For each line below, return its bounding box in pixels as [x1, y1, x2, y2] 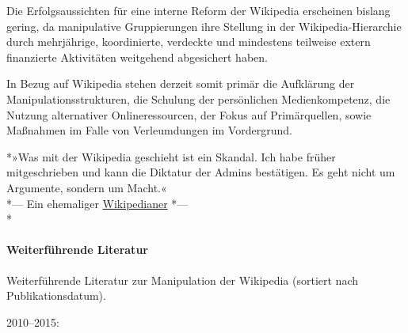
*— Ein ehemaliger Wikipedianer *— [6, 195, 189, 211]
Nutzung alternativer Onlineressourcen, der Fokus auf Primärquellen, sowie [6, 106, 372, 123]
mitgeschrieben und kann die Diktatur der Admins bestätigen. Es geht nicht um [6, 164, 395, 180]
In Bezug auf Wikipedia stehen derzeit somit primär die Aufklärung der [6, 75, 355, 92]
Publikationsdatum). [6, 287, 106, 304]
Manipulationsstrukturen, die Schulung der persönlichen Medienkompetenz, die [6, 90, 391, 107]
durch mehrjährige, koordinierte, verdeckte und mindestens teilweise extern [6, 33, 371, 50]
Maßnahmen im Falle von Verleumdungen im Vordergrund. [6, 122, 292, 138]
